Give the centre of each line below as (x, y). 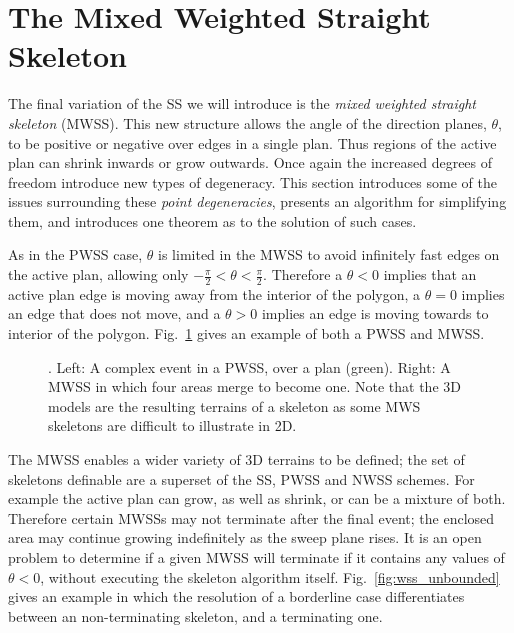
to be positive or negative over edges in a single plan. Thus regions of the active (252, 142)
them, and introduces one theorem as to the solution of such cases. (212, 220)
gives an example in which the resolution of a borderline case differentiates (236, 596)
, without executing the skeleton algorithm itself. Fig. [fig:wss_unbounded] (270, 576)
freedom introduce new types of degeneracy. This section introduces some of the (252, 181)
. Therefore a (303, 274)
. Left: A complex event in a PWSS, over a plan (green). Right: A (249, 366)
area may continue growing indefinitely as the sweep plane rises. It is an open (245, 537)
